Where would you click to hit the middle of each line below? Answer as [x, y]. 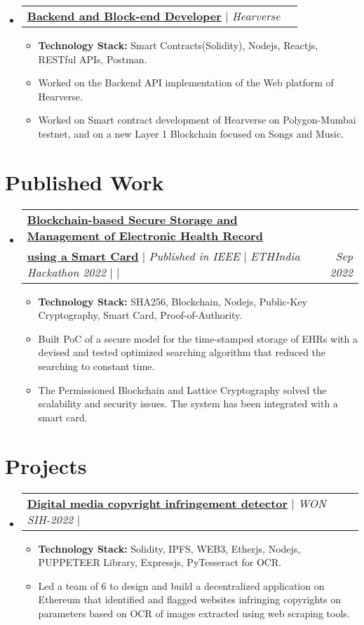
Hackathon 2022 [66, 272]
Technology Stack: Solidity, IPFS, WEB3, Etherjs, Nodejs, [169, 548]
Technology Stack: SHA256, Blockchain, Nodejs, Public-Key [173, 301]
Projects [46, 465]
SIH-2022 [50, 519]
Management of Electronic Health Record [145, 235]
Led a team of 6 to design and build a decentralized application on [181, 585]
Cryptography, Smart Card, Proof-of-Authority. [140, 315]
